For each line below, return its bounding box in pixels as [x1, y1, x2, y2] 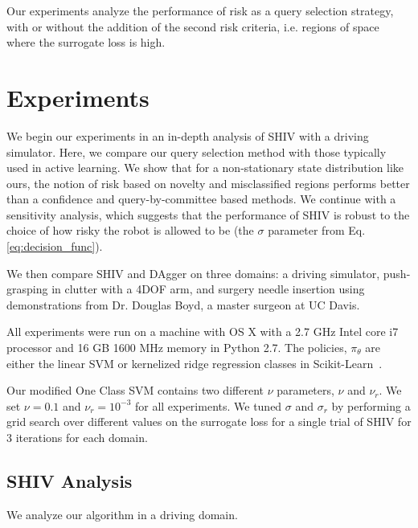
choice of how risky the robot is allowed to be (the [6, 222, 254, 239]
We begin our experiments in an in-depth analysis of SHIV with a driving [6, 127, 369, 144]
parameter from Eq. [268, 222, 366, 239]
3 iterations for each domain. [6, 429, 148, 445]
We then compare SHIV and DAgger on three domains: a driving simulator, [6, 264, 380, 281]
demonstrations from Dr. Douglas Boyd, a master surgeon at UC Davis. [6, 296, 360, 313]
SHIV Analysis [6, 468, 133, 493]
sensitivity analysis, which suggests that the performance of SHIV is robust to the [6, 206, 410, 223]
